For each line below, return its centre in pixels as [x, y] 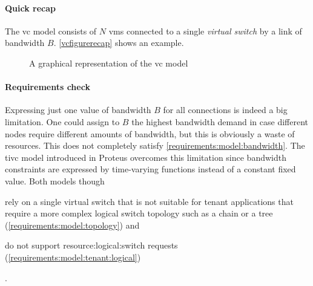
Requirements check [48, 87]
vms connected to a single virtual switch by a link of [205, 31]
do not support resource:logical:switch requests [91, 245]
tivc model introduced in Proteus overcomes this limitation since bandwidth [146, 157]
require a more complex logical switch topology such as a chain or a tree [139, 213]
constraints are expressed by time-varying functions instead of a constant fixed [150, 169]
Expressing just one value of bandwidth [78, 110]
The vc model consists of [51, 31]
